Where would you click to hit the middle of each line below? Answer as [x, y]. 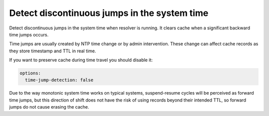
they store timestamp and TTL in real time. [53, 51]
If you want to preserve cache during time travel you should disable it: [81, 60]
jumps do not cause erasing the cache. [49, 107]
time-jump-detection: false [59, 80]
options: [30, 73]
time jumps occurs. [29, 34]
